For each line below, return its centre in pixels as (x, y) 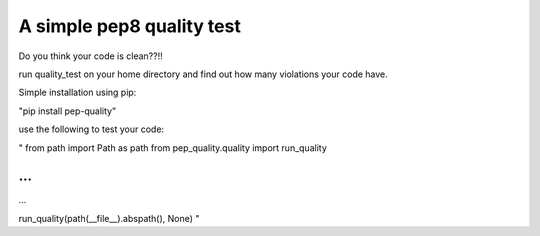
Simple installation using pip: (77, 92)
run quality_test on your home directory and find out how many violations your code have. (203, 74)
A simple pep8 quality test (130, 26)
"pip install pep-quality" (67, 111)
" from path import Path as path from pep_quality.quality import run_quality (172, 147)
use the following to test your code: (91, 129)
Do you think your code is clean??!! (91, 56)
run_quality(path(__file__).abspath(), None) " (109, 218)
